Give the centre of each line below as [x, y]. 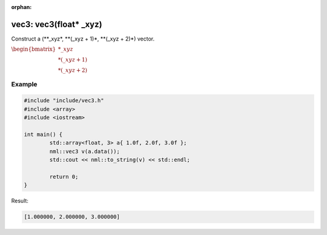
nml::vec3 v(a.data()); [85, 151]
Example [24, 84]
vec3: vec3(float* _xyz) [57, 24]
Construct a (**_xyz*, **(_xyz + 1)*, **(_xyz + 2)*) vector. [83, 39]
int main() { [43, 135]
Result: [20, 201]
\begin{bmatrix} [34, 49]
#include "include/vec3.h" [64, 101]
